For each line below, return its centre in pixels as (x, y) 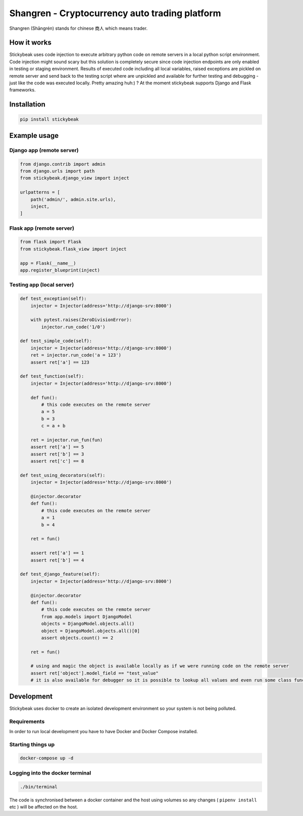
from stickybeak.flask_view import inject (73, 249)
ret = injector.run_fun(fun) (67, 440)
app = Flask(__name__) (48, 263)
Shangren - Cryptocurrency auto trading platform (115, 13)
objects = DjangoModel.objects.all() (88, 624)
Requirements (27, 721)
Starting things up (32, 744)
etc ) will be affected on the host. (44, 807)
